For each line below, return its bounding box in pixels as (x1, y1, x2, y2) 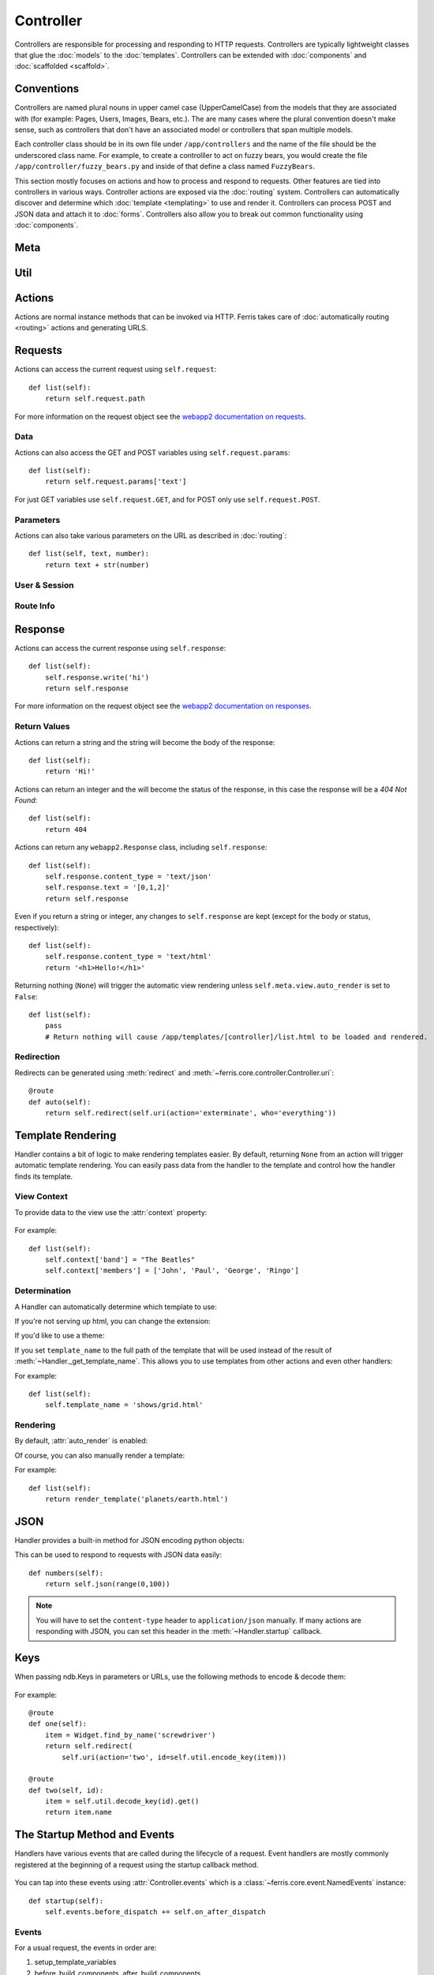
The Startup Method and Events (14, 1828, 175, 1841)
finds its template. (14, 1172, 73, 1181)
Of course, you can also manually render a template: (14, 1450, 185, 1460)
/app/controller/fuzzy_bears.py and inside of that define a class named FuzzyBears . (14, 162, 316, 171)
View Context (14, 1191, 69, 1202)
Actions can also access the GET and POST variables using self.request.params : (14, 447, 291, 457)
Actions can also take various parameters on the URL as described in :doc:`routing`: (14, 531, 287, 540)
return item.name (44, 1808, 112, 1817)
